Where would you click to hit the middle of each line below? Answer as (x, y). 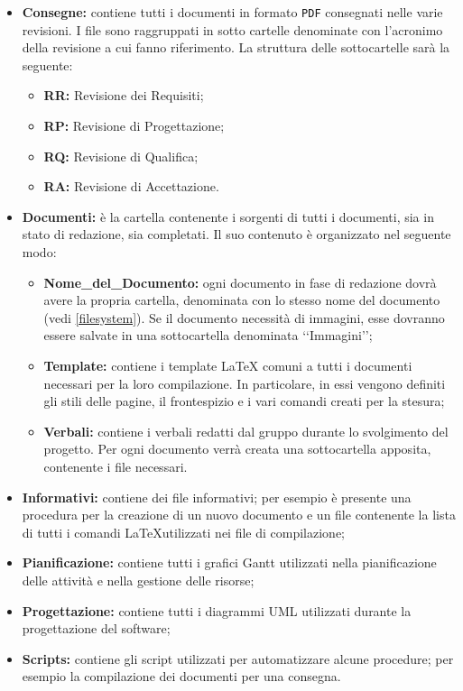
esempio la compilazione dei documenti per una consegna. (181, 676)
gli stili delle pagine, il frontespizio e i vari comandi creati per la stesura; (244, 401)
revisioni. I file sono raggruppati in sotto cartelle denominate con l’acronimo (232, 29)
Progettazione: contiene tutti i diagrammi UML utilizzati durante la (217, 610)
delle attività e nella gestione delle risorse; (138, 580)
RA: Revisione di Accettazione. (131, 186)
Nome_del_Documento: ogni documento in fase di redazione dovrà (240, 282)
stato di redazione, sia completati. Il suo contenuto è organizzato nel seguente (236, 234)
